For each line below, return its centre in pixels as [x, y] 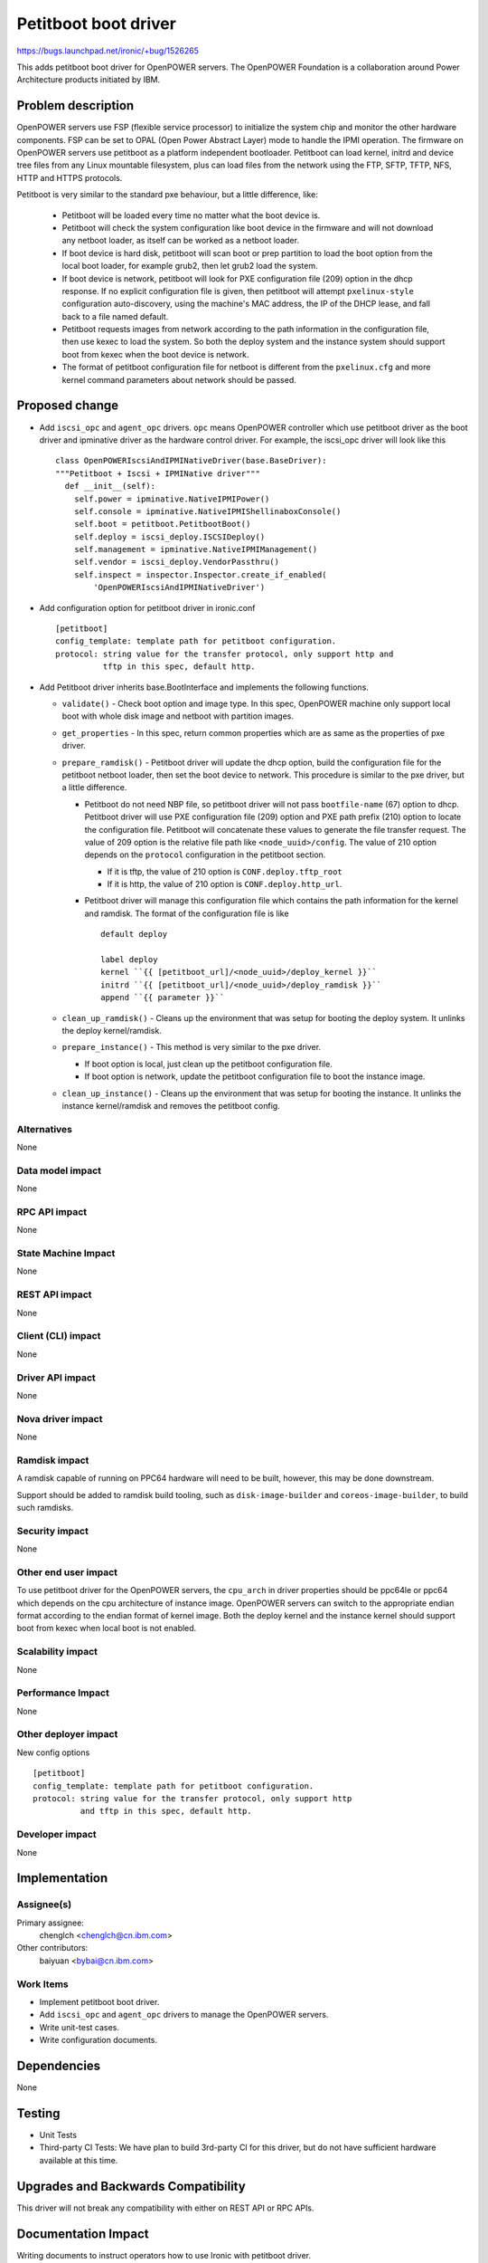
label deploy [129, 960]
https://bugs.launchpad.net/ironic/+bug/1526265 [108, 51]
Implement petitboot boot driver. [99, 2002]
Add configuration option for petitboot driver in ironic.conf [147, 607]
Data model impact [59, 1170]
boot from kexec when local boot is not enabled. [107, 1628]
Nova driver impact [60, 1418]
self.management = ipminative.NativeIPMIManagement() [196, 549]
